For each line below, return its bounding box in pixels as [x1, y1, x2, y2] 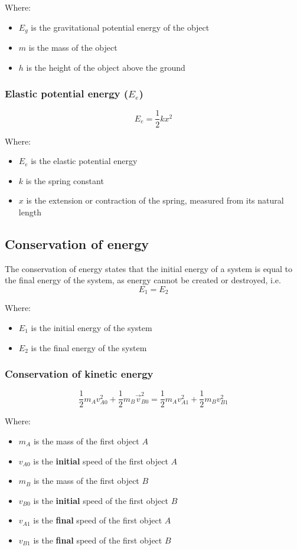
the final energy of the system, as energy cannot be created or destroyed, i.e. [5, 274, 281, 286]
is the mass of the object [28, 41, 118, 54]
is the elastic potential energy [31, 155, 138, 167]
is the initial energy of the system [31, 321, 152, 333]
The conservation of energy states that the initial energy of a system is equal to [5, 262, 293, 274]
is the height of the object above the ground [26, 61, 185, 73]
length [18, 205, 41, 218]
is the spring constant [25, 174, 104, 186]
